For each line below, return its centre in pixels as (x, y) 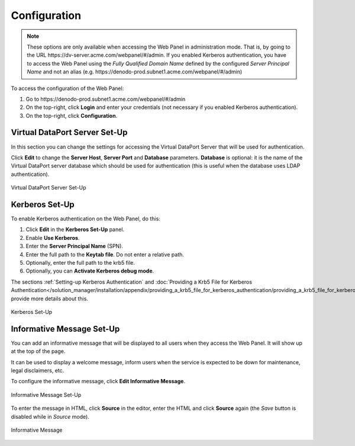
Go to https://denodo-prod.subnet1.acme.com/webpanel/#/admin (106, 99)
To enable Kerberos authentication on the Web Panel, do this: (86, 219)
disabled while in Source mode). (50, 416)
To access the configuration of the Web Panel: (67, 88)
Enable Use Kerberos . (53, 238)
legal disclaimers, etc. (38, 371)
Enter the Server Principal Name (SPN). (75, 246)
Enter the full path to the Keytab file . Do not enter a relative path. (105, 254)
